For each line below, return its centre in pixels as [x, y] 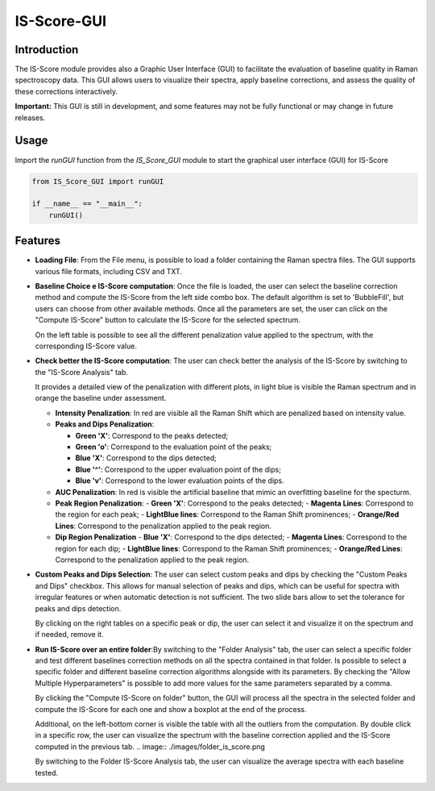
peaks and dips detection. [78, 608]
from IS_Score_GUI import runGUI [98, 181]
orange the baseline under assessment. [101, 398]
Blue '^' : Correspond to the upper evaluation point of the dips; [178, 469]
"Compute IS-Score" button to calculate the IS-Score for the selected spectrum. [168, 320]
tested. [47, 772]
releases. [30, 118]
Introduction [47, 50]
